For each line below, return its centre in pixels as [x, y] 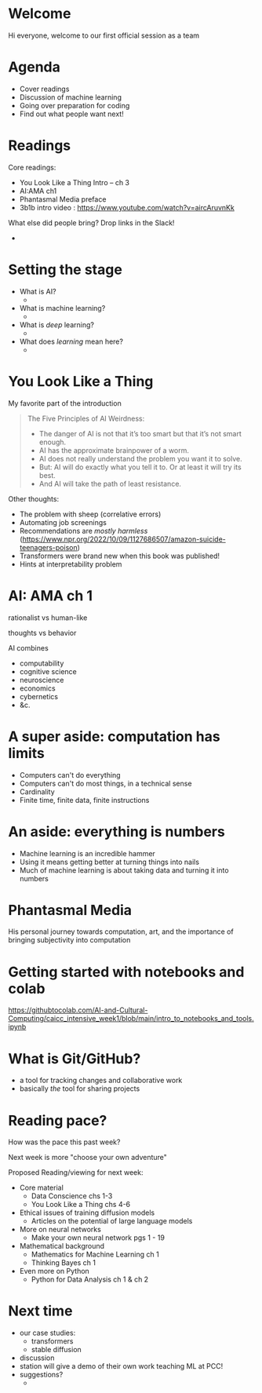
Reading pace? [58, 1120]
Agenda [34, 67]
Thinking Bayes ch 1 [64, 1263]
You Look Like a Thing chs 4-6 [81, 1205]
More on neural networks [60, 1230]
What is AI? [38, 291]
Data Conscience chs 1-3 [72, 1196]
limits [27, 753]
